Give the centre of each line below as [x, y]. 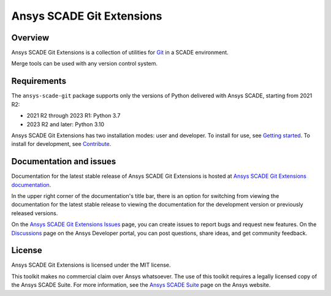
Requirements [39, 81]
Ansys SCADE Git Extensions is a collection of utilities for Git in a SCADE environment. [120, 53]
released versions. [35, 213]
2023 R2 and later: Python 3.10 [65, 124]
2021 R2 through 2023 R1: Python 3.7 [74, 116]
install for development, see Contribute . [61, 144]
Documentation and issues [64, 161]
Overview [30, 38]
